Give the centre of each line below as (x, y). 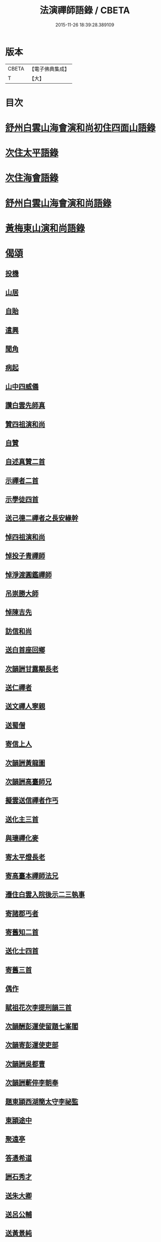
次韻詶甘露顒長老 (32, 669)
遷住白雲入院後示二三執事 (45, 894)
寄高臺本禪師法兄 (32, 876)
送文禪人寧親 (25, 706)
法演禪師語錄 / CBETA (85, 10)
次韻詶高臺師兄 (29, 781)
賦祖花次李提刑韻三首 (38, 1008)
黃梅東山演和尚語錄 (45, 228)
